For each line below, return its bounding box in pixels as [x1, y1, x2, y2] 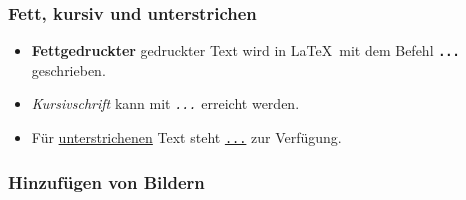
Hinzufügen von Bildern [8, 169, 205, 194]
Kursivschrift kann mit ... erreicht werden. [31, 93, 300, 114]
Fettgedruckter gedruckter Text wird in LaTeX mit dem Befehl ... [31, 40, 460, 61]
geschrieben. [31, 59, 106, 80]
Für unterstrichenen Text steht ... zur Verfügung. [31, 127, 342, 148]
